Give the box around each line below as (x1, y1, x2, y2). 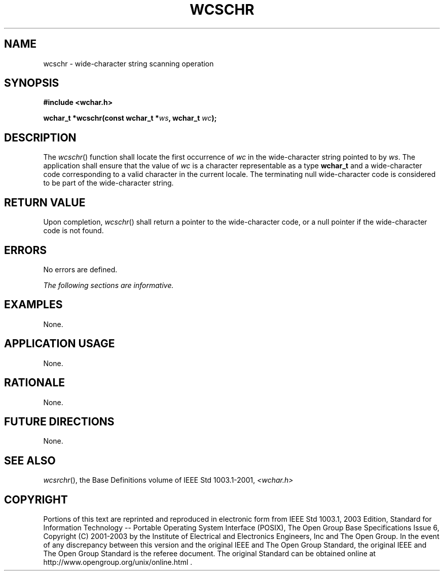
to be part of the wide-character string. (43, 178, 174, 188)
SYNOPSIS (4, 77, 59, 90)
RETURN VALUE (4, 196, 86, 209)
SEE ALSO (4, 454, 56, 467)
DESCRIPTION (4, 131, 77, 144)
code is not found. (43, 226, 104, 235)
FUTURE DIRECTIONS (4, 415, 115, 428)
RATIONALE (4, 376, 65, 389)
